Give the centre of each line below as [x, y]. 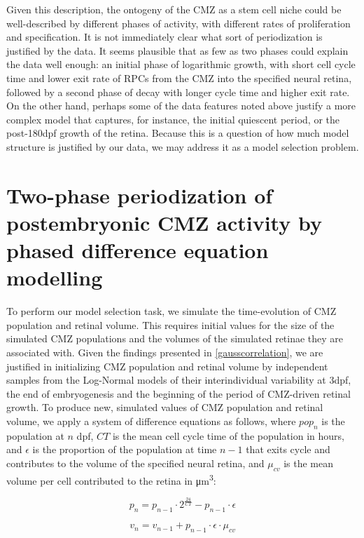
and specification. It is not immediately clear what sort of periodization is [164, 37]
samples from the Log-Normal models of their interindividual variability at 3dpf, [179, 380]
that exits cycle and [288, 449]
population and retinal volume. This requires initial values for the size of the [170, 324]
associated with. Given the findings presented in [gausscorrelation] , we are [165, 352]
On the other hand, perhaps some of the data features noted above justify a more [181, 106]
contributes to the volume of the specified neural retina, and [135, 463]
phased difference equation [138, 250]
